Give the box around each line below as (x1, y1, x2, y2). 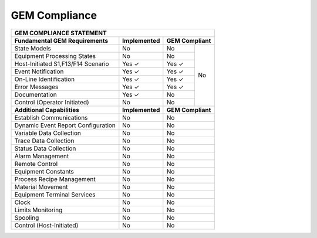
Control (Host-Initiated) (14, 221, 79, 229)
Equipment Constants (14, 167, 75, 175)
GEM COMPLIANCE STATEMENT (14, 29, 107, 37)
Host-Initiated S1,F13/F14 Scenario (14, 59, 109, 67)
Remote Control (14, 159, 58, 168)
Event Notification (14, 67, 64, 76)
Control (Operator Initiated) (14, 98, 89, 106)
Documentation (14, 90, 57, 98)
